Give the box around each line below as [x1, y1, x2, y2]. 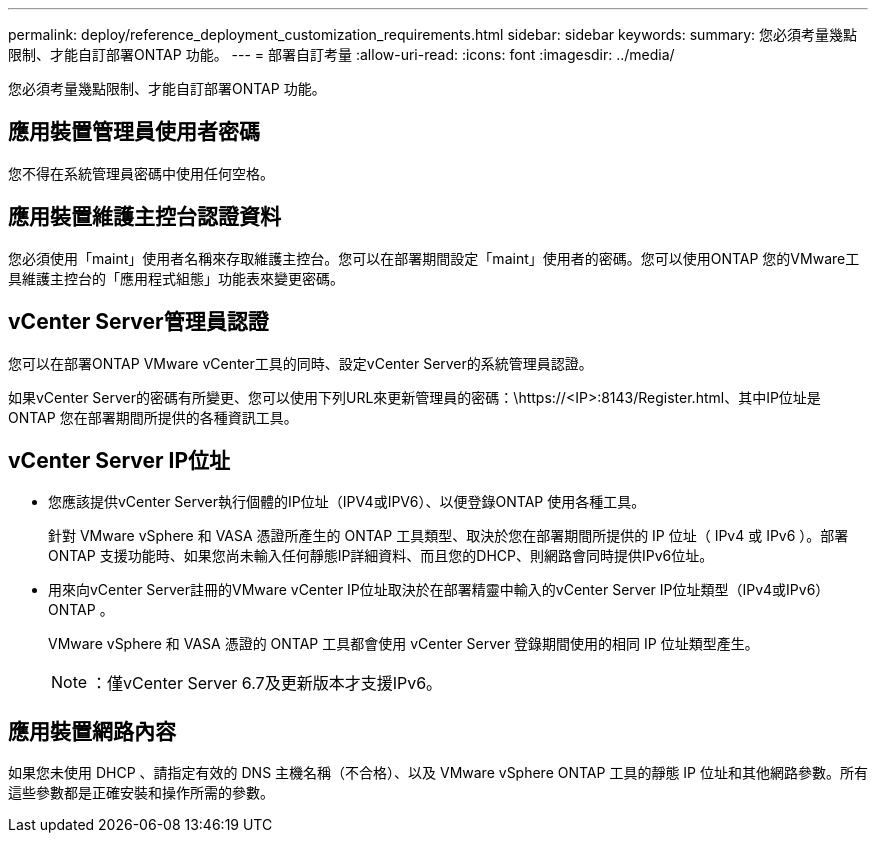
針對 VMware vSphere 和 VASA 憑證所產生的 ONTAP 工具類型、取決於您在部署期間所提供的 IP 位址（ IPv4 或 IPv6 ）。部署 [48, 527, 849, 545]
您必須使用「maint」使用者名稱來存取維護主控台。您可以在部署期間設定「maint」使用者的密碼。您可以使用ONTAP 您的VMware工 [8, 249, 860, 267]
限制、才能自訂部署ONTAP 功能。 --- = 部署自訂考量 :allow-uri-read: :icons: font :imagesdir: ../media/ [8, 46, 675, 63]
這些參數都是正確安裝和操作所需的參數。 [8, 784, 274, 802]
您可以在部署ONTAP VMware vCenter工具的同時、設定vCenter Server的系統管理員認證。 [8, 354, 593, 372]
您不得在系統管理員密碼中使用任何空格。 [8, 164, 274, 182]
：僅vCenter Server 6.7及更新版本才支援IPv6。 [91, 673, 443, 694]
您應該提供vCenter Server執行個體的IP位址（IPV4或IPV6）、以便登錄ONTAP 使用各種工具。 [48, 493, 646, 511]
